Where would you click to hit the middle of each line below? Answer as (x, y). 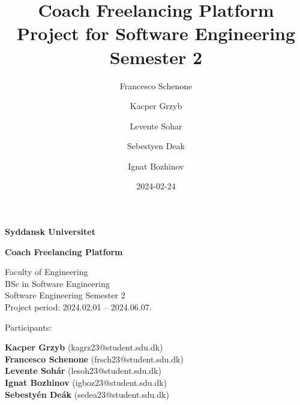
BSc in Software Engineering (57, 283)
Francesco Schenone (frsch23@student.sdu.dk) (94, 359)
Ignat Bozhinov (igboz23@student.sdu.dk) (86, 382)
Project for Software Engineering (156, 33)
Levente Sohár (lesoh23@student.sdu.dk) (83, 371)
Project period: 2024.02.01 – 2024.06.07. (78, 307)
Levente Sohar (156, 126)
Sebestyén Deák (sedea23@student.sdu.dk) (87, 394)
